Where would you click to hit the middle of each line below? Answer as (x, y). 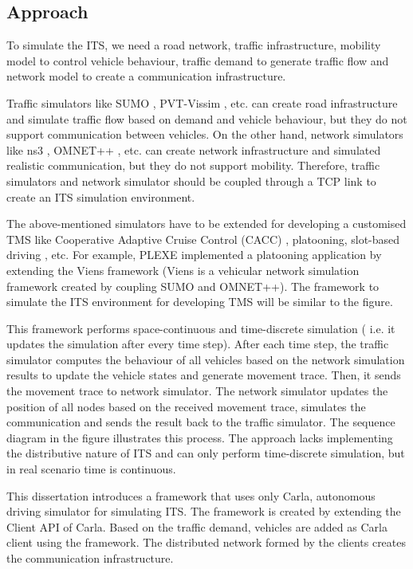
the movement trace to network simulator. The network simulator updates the (197, 391)
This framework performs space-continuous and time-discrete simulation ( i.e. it (201, 328)
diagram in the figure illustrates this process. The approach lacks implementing (200, 437)
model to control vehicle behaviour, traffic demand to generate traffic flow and (198, 60)
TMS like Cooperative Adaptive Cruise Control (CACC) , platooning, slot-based (203, 239)
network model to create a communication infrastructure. (146, 76)
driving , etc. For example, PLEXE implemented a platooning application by (194, 255)
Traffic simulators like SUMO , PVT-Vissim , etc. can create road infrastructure (202, 102)
